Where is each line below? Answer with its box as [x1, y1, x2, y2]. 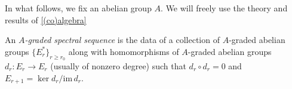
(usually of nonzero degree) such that [50, 59, 186, 72]
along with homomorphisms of [68, 45, 179, 57]
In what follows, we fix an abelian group [5, 2, 152, 14]
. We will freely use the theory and [161, 2, 288, 14]
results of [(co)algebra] [5, 13, 87, 26]
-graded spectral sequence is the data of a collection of [24, 33, 220, 46]
